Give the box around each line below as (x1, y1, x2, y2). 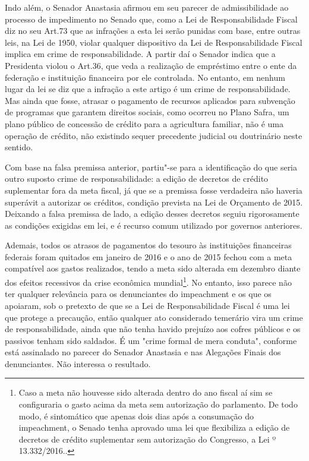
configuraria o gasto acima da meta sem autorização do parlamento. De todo (18, 398, 298, 411)
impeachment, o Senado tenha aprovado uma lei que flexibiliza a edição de (18, 421, 290, 434)
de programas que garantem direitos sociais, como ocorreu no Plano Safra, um (5, 106, 289, 118)
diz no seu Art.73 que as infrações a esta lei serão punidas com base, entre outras (5, 24, 301, 37)
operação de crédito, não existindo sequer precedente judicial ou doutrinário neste (5, 129, 302, 141)
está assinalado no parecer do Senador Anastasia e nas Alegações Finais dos (5, 346, 281, 358)
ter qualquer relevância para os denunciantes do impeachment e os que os (5, 288, 272, 300)
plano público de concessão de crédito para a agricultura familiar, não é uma (5, 117, 283, 130)
